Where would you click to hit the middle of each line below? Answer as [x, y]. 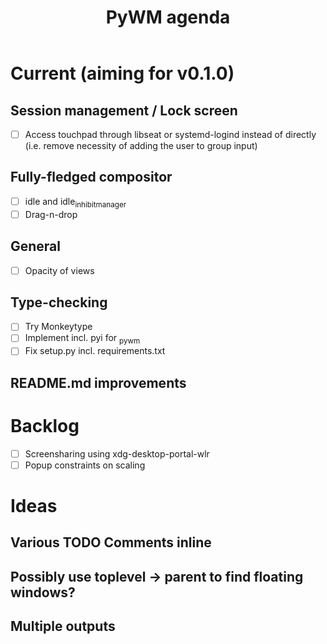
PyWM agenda [168, 17]
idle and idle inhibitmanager [75, 202]
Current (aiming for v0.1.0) [122, 73]
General [36, 246]
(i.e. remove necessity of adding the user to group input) [141, 146]
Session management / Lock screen [124, 110]
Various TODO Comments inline [111, 542]
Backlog [45, 425]
